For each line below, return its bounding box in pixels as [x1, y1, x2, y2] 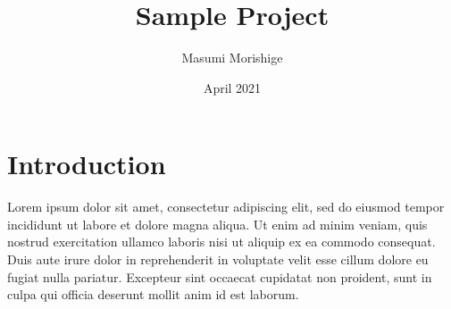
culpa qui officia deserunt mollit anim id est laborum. [7, 285, 299, 304]
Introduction [7, 146, 166, 182]
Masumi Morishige [181, 48, 283, 67]
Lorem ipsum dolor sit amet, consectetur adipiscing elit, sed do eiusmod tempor [7, 197, 445, 216]
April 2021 [203, 78, 262, 96]
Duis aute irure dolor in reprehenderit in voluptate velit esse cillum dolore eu [7, 250, 429, 269]
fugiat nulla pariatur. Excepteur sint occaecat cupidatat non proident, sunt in [7, 267, 432, 286]
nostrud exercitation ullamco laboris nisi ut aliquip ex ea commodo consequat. [7, 232, 436, 251]
